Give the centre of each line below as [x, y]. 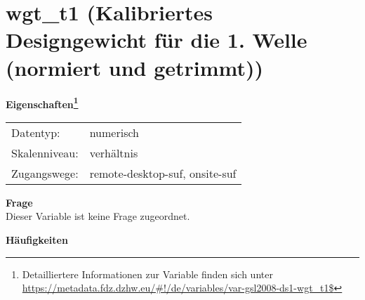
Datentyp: [36, 132]
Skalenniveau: [45, 152]
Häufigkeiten [37, 239]
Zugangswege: [45, 173]
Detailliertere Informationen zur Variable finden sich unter [147, 274]
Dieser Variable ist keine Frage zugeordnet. [98, 216]
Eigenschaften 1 [42, 103]
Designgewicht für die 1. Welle [157, 40]
